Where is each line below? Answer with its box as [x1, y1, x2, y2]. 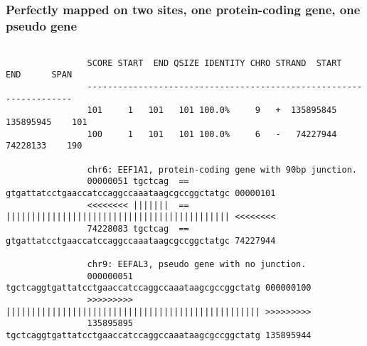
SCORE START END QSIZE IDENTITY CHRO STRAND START [87, 58, 342, 68]
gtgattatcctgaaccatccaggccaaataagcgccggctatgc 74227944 [6, 235, 276, 246]
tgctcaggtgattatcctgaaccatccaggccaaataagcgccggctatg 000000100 [6, 283, 312, 293]
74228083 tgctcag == [87, 223, 189, 234]
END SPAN [6, 70, 73, 80]
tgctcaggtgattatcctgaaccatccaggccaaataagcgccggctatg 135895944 [6, 330, 312, 340]
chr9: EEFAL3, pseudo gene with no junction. [87, 259, 307, 269]
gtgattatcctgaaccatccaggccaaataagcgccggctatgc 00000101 [6, 188, 276, 199]
